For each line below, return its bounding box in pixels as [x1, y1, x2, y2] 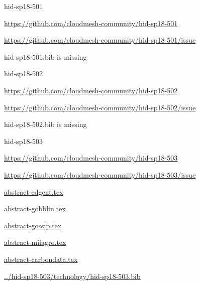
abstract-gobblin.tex [4, 203, 66, 214]
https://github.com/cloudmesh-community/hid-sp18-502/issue [4, 102, 196, 112]
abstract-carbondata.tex [4, 253, 78, 264]
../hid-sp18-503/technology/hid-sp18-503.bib [4, 270, 141, 281]
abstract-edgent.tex [4, 186, 63, 197]
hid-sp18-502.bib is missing [4, 119, 87, 129]
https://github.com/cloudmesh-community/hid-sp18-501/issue [4, 35, 196, 45]
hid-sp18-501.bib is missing [4, 51, 87, 62]
